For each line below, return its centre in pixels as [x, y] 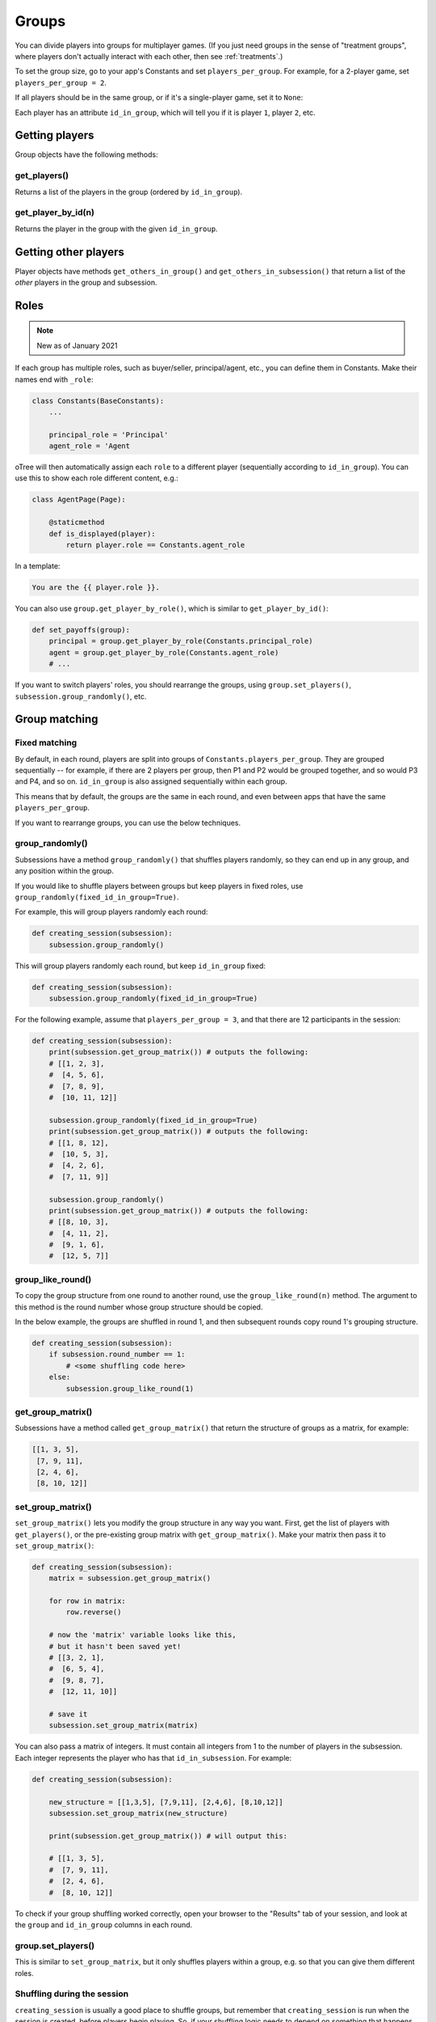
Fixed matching [46, 742]
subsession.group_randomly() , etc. [81, 696]
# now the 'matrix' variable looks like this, [143, 1635]
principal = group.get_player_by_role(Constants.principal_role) [181, 641]
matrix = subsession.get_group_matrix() [130, 1578]
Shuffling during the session [72, 1994]
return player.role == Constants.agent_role [155, 545]
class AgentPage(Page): [79, 500]
